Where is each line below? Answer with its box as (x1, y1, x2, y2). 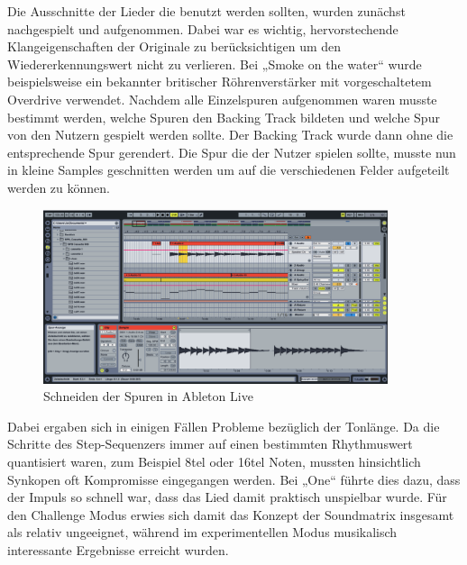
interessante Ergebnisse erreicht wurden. (7, 540, 229, 559)
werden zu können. (7, 178, 110, 196)
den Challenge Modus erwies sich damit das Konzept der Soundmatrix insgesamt (7, 505, 454, 524)
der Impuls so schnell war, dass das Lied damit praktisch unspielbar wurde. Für (7, 488, 447, 506)
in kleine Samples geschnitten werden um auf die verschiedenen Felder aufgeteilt (7, 160, 450, 179)
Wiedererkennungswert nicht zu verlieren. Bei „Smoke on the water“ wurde (7, 54, 422, 73)
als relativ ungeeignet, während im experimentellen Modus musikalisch (7, 523, 398, 542)
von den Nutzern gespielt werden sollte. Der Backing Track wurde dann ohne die (7, 125, 453, 144)
